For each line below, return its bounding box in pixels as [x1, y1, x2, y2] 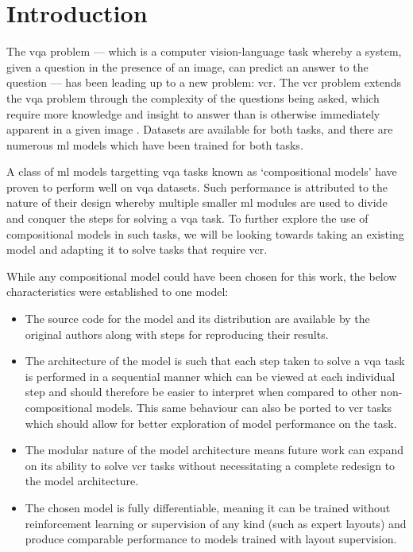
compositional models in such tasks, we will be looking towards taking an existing [6, 225, 404, 242]
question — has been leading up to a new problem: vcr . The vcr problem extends [6, 74, 402, 91]
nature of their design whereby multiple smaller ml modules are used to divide [6, 194, 388, 211]
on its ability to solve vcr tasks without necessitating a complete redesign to [25, 457, 396, 473]
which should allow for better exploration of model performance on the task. [25, 414, 397, 431]
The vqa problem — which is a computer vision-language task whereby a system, [6, 43, 402, 60]
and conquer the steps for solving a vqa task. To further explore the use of [6, 210, 369, 227]
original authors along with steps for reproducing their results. [25, 325, 329, 342]
